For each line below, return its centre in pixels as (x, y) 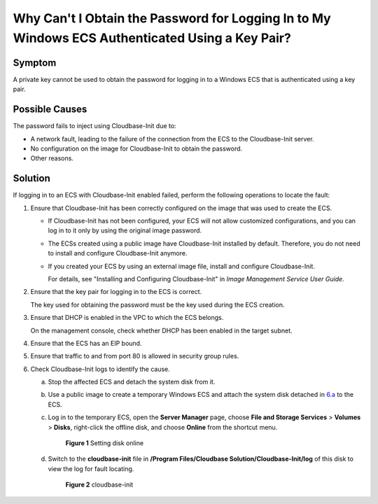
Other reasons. (52, 158)
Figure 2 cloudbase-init (99, 485)
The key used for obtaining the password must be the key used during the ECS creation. (157, 304)
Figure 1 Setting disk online (104, 443)
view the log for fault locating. (91, 468)
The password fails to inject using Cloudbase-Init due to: (94, 126)
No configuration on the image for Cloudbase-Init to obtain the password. (136, 148)
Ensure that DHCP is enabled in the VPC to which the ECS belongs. (127, 318)
